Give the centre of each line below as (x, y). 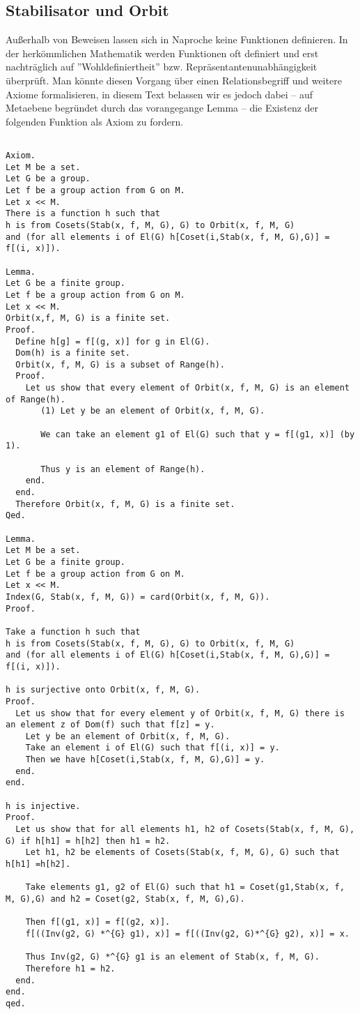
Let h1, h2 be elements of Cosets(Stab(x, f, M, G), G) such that (182, 853)
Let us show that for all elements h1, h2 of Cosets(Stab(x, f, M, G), (185, 830)
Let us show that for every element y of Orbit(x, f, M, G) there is (180, 713)
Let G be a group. (48, 179)
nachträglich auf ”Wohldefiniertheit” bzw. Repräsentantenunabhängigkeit (162, 67)
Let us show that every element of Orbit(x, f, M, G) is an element (187, 388)
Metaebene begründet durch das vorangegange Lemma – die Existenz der (162, 108)
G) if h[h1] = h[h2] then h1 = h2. (88, 841)
